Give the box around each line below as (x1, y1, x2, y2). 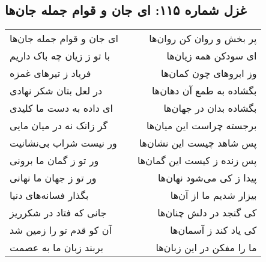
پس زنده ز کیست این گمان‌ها (137, 153, 257, 168)
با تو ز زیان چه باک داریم (10, 49, 110, 63)
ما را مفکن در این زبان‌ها (156, 240, 257, 255)
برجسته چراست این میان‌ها (146, 118, 257, 133)
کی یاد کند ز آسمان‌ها (170, 223, 257, 237)
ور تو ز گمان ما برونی (10, 153, 99, 168)
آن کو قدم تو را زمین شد (10, 223, 112, 237)
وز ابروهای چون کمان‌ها (161, 66, 257, 81)
